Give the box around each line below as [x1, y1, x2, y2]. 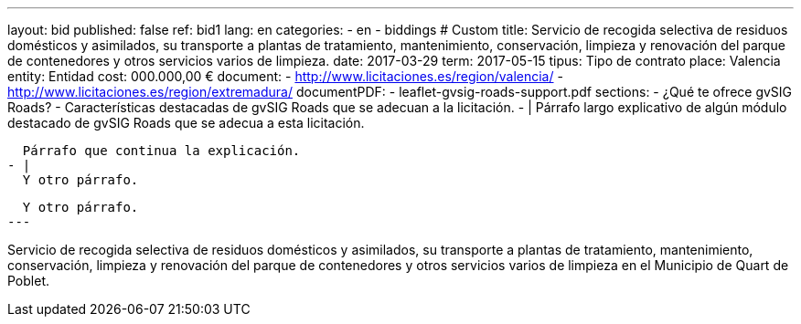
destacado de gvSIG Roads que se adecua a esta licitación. [7, 115, 365, 131]
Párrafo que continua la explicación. [22, 143, 301, 158]
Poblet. [7, 273, 49, 288]
